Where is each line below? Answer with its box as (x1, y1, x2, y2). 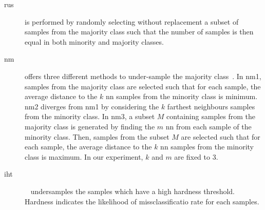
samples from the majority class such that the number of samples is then (25, 26, 254, 37)
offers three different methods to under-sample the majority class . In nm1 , (25, 70, 261, 81)
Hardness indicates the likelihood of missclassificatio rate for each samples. (25, 196, 259, 206)
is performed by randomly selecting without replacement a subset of (25, 16, 239, 27)
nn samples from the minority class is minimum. (105, 91, 258, 102)
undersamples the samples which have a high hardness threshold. (30, 185, 235, 196)
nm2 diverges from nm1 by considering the (25, 101, 159, 111)
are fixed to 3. (174, 151, 218, 162)
